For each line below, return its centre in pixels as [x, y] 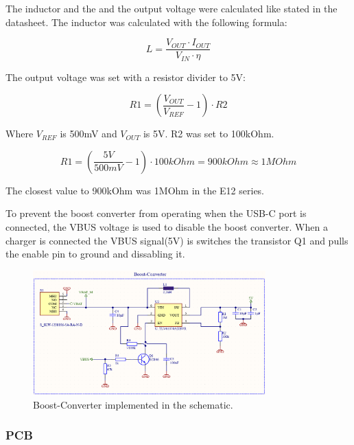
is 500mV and [88, 134]
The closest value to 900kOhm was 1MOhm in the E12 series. [135, 190]
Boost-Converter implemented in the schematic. [133, 404]
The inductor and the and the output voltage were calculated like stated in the [172, 8]
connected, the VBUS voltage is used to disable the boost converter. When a [167, 227]
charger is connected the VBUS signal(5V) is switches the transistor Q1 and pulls [177, 240]
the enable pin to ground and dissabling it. [95, 254]
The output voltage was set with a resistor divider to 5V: [126, 77]
